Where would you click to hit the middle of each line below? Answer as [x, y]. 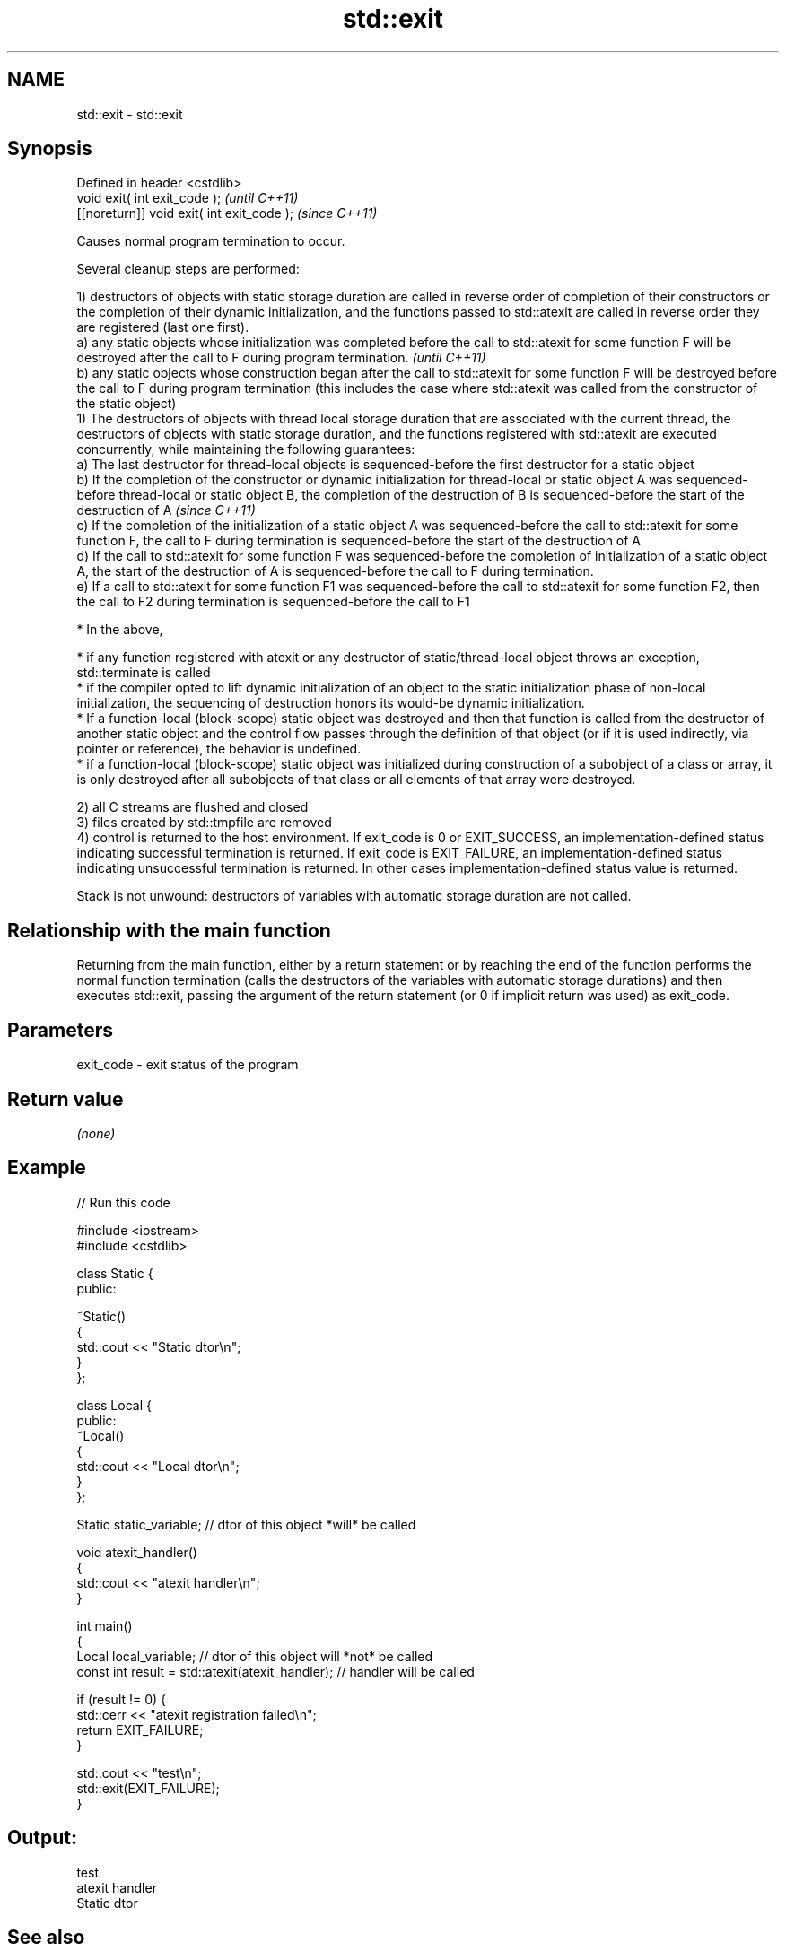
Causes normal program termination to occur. [211, 241]
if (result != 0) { [122, 1699]
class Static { [115, 1273]
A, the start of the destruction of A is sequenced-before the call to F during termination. [335, 571]
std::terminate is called [144, 673]
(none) [96, 1133]
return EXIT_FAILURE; [140, 1729]
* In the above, [120, 630]
